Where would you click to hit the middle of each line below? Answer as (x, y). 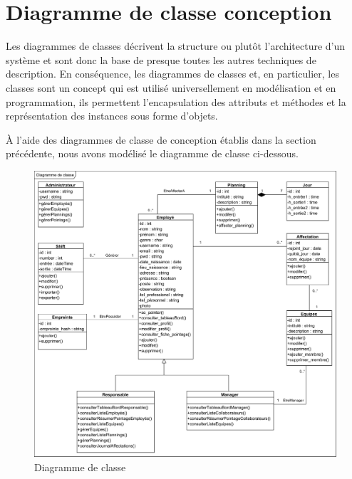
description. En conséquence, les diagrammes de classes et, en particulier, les (172, 74)
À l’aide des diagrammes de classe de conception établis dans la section (161, 139)
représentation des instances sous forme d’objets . (112, 116)
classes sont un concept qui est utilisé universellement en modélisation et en (171, 87)
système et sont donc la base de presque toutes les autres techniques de (161, 59)
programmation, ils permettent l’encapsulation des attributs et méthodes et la (176, 101)
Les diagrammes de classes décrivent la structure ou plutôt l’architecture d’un (176, 46)
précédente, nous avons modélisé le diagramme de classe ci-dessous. (152, 153)
